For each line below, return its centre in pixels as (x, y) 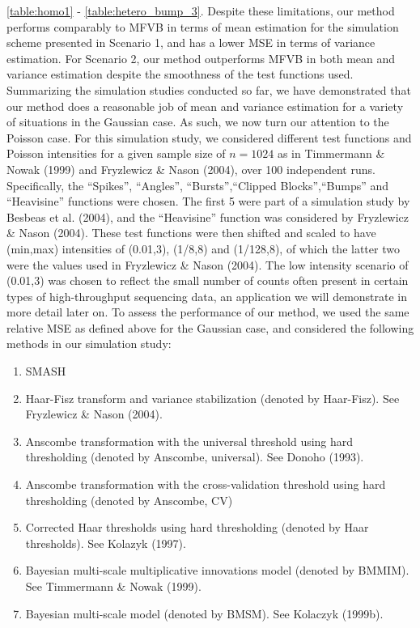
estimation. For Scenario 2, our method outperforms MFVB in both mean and (201, 58)
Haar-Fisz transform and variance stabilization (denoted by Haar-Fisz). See (212, 398)
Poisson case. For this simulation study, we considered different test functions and (209, 137)
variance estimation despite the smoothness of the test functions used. (180, 74)
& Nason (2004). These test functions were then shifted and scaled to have (191, 233)
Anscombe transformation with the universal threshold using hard (189, 441)
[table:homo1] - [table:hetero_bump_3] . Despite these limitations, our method (201, 11)
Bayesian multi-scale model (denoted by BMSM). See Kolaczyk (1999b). (204, 613)
